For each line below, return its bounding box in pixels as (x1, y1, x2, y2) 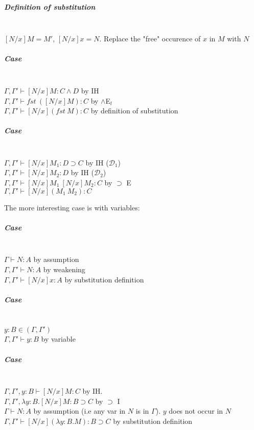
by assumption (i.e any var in (33, 405, 126, 416)
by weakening (43, 264, 85, 274)
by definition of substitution (90, 105, 178, 116)
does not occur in (169, 405, 223, 416)
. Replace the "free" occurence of (99, 33, 201, 44)
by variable (41, 333, 76, 344)
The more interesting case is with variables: (4, 202, 140, 212)
